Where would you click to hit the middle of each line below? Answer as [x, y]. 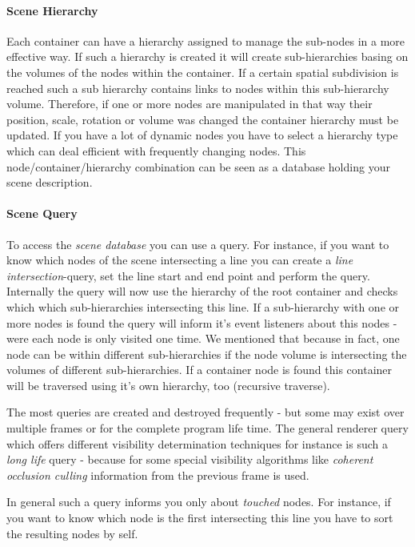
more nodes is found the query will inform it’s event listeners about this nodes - [202, 322]
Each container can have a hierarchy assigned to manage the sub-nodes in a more [206, 40]
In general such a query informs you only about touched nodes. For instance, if [199, 502]
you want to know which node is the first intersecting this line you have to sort [200, 518]
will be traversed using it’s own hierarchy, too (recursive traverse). [168, 385]
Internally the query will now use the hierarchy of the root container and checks [202, 291]
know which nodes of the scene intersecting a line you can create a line [180, 260]
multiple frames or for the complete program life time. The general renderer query [207, 428]
